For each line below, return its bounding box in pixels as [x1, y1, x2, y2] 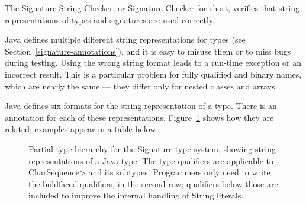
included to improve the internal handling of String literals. [28, 189, 244, 201]
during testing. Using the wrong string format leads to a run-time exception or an [5, 56, 302, 69]
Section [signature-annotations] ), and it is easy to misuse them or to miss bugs [5, 44, 291, 57]
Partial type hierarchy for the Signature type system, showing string [28, 142, 276, 155]
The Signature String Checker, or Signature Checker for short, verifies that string [5, 2, 300, 14]
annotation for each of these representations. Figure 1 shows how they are [5, 111, 274, 123]
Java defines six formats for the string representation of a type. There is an [5, 100, 277, 112]
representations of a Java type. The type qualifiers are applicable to [28, 154, 273, 166]
